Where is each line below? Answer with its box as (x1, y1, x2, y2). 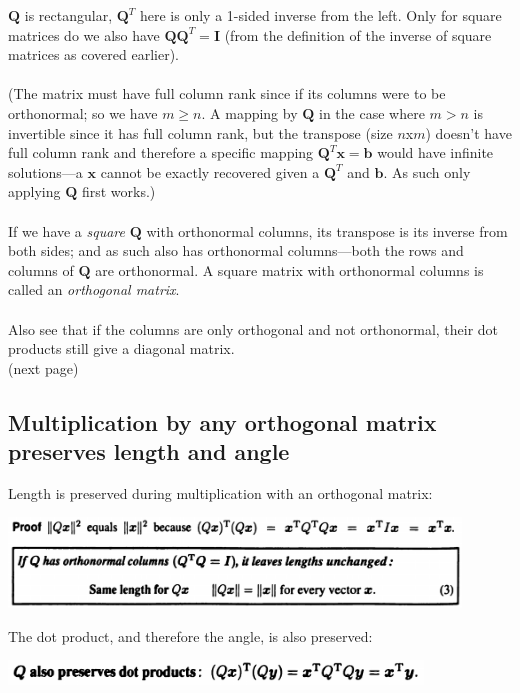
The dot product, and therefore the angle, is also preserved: (8, 625, 373, 646)
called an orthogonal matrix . (8, 279, 180, 300)
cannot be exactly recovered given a (100, 161, 320, 182)
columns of (8, 259, 74, 280)
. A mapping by (201, 102, 298, 123)
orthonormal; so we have (8, 102, 158, 123)
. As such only (383, 161, 471, 182)
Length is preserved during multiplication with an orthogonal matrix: (8, 482, 433, 503)
